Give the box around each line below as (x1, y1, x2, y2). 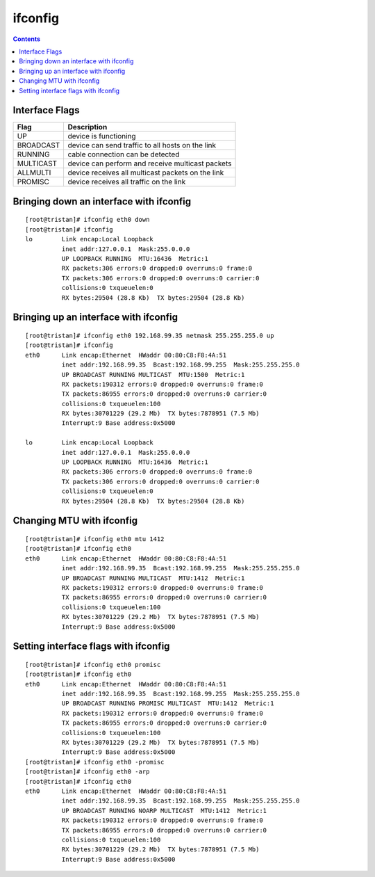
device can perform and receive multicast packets (67, 159, 232, 168)
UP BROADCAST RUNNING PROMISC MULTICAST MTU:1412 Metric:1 (61, 700, 274, 707)
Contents (12, 35, 41, 43)
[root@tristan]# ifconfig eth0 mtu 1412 (25, 536, 165, 542)
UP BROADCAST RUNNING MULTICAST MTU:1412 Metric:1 (61, 574, 245, 582)
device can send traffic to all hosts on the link (67, 140, 217, 150)
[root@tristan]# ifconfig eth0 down (25, 216, 150, 224)
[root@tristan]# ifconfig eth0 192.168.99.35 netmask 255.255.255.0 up (25, 331, 274, 339)
